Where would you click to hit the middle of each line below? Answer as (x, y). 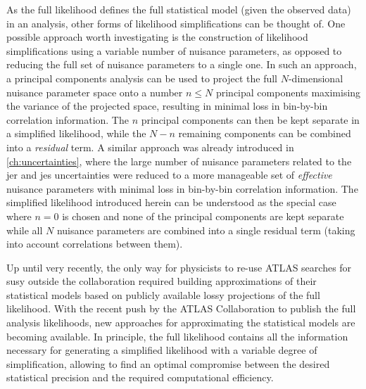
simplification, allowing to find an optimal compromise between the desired (168, 363)
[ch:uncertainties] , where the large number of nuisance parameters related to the (179, 161)
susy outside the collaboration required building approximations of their (162, 281)
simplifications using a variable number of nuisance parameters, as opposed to (174, 50)
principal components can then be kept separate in (250, 119)
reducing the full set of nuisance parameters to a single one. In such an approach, (182, 64)
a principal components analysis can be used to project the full (142, 78)
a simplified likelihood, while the (76, 133)
